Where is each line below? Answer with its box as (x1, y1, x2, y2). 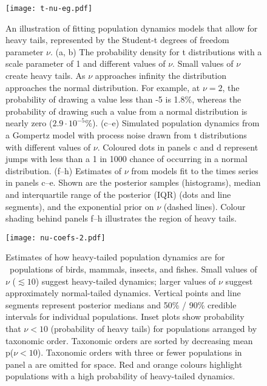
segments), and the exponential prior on (5, 200, 154, 212)
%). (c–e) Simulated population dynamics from (85, 117, 260, 129)
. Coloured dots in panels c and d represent (97, 140, 259, 153)
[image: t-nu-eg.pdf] (5, 4, 93, 13)
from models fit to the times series (131, 164, 259, 177)
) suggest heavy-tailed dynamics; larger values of (35, 274, 216, 287)
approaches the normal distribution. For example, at (5, 81, 200, 93)
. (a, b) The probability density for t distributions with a (50, 45, 262, 58)
